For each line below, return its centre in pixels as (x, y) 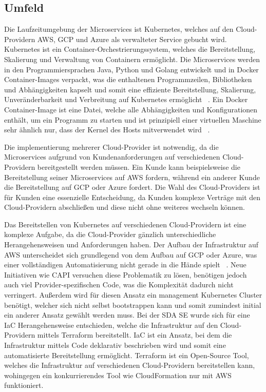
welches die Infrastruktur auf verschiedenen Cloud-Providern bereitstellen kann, (130, 365)
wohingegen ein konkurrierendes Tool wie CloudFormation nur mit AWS (118, 375)
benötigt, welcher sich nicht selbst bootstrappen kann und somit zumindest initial (133, 305)
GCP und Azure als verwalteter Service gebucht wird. (142, 39)
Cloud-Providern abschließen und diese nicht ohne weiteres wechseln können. (125, 207)
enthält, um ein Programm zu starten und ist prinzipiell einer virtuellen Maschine (133, 119)
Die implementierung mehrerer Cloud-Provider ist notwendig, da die (111, 146)
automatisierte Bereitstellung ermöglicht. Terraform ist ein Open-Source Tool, (127, 355)
